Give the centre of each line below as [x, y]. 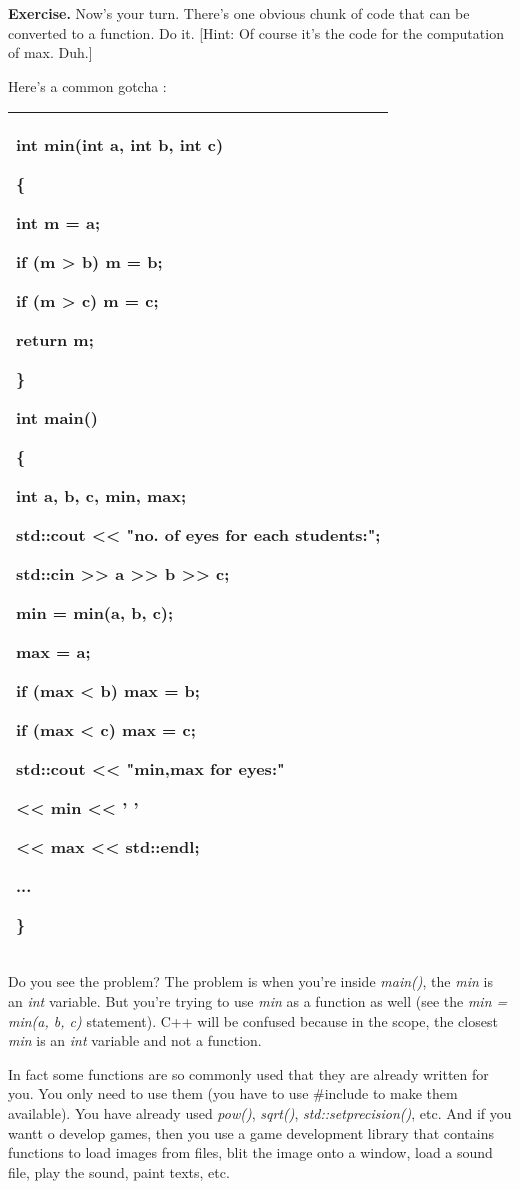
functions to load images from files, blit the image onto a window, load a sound [250, 1152]
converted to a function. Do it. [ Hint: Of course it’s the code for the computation [256, 32]
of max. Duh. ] [50, 52]
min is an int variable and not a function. [135, 1040]
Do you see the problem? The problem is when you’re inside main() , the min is [250, 981]
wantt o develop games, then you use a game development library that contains [251, 1132]
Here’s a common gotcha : [87, 85]
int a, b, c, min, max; [101, 496]
